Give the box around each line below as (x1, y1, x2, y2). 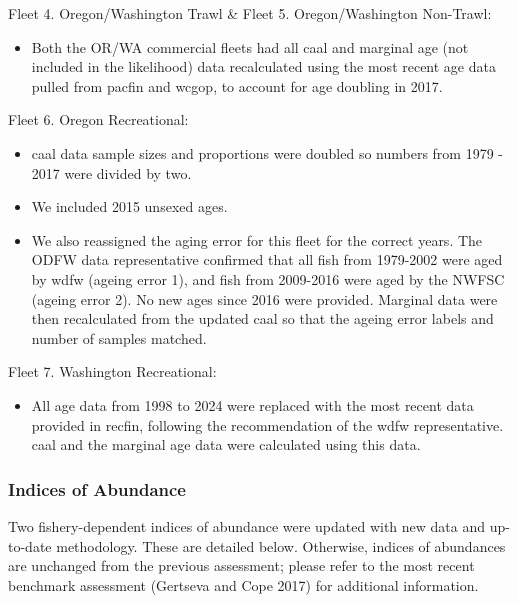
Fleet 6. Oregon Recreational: (8, 109, 189, 130)
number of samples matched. (31, 327, 207, 348)
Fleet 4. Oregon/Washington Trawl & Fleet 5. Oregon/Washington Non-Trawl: (8, 3, 492, 23)
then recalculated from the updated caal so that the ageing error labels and (31, 308, 494, 329)
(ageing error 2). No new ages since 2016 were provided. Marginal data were (31, 288, 498, 309)
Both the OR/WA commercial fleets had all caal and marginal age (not (31, 36, 469, 57)
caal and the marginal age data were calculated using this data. (31, 434, 421, 455)
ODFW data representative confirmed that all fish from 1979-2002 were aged (31, 249, 503, 270)
